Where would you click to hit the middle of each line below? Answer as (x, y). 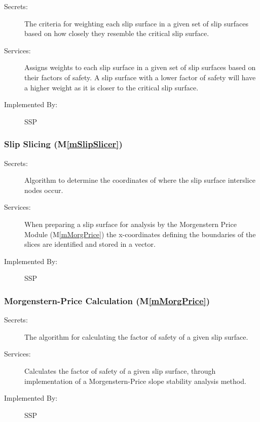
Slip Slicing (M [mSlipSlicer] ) (63, 144)
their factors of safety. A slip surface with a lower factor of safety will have (140, 77)
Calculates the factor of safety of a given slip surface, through (120, 370)
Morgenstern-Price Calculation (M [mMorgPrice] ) (107, 300)
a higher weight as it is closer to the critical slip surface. (112, 87)
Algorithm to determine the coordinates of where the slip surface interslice (140, 180)
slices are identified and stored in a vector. (90, 244)
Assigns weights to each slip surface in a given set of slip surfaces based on (140, 67)
